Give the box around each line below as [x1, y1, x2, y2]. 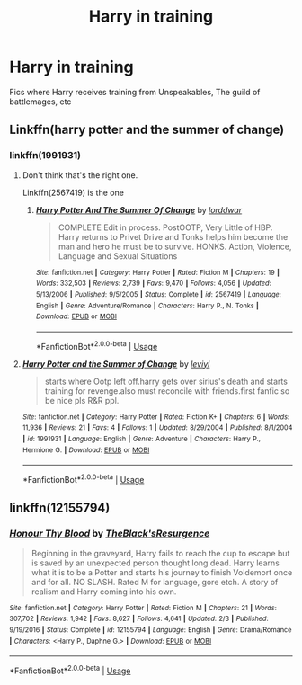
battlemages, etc [9, 96, 72, 107]
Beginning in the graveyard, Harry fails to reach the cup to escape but [31, 547, 290, 558]
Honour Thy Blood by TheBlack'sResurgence [9, 528, 210, 540]
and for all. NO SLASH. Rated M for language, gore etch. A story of [31, 576, 279, 587]
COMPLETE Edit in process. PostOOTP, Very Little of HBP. [58, 222, 273, 233]
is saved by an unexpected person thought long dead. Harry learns [31, 557, 280, 568]
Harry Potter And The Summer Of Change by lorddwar [35, 204, 243, 215]
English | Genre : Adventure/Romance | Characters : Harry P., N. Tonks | [35, 301, 259, 310]
